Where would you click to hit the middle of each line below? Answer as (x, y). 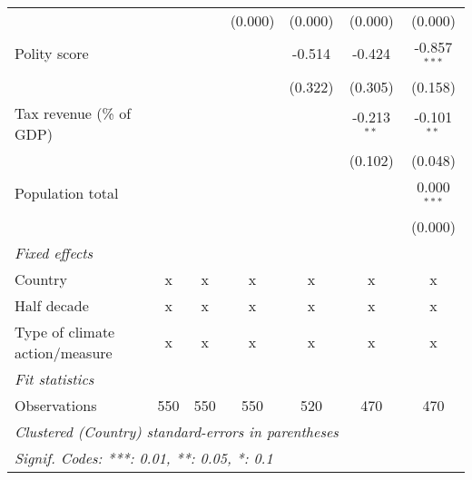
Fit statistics (54, 378)
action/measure (64, 352)
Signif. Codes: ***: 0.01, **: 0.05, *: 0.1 (144, 457)
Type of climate (65, 331)
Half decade (52, 305)
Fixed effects (54, 252)
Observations (56, 405)
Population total (67, 193)
